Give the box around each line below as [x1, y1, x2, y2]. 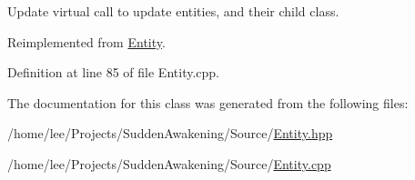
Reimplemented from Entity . [7, 32, 166, 51]
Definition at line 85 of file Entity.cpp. [7, 63, 219, 82]
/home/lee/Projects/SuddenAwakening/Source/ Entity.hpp [7, 124, 333, 143]
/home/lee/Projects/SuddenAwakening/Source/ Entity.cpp [7, 154, 331, 173]
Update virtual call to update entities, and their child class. [7, 2, 339, 20]
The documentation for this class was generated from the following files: [7, 93, 409, 112]
